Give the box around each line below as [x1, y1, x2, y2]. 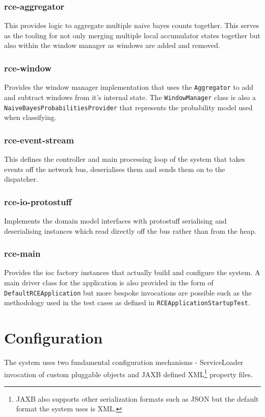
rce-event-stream [4, 133, 74, 146]
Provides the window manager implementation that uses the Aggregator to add [4, 82, 253, 92]
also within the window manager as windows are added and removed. [4, 40, 220, 51]
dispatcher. [4, 174, 38, 184]
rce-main [4, 247, 41, 260]
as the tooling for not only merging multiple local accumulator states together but [4, 30, 260, 40]
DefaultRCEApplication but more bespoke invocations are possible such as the [4, 287, 252, 298]
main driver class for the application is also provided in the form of [4, 277, 214, 287]
